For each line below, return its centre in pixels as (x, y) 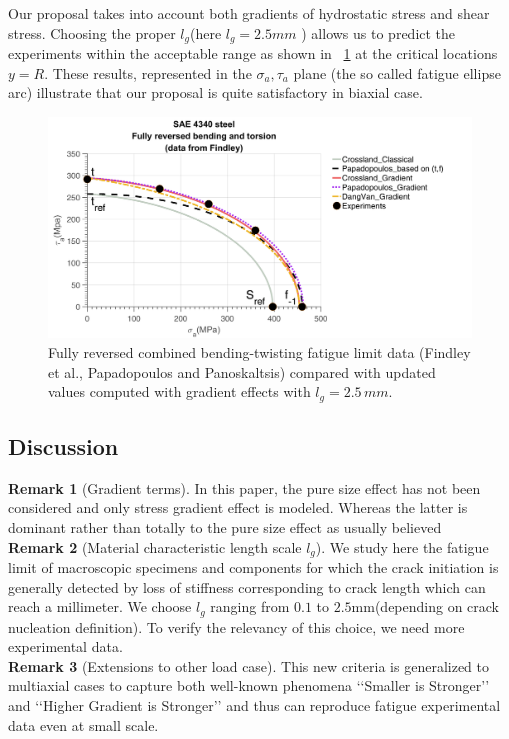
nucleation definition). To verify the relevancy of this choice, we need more (236, 626)
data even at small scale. (83, 724)
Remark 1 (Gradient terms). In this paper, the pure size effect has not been (244, 487)
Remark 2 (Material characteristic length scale (155, 546)
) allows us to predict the (378, 32)
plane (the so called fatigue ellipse (397, 72)
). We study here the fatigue (402, 546)
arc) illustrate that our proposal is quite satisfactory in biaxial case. (215, 92)
